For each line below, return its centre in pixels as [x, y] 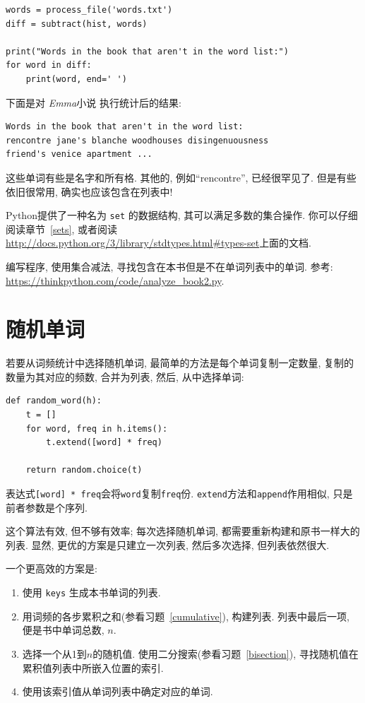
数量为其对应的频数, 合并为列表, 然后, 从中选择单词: [125, 376]
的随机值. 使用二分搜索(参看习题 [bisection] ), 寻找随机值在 [226, 653]
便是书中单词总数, [63, 630]
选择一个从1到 [54, 653]
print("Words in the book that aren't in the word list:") [147, 51]
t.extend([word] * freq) [104, 443]
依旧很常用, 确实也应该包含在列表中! [89, 191]
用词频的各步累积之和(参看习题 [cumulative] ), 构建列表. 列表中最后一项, [186, 616]
